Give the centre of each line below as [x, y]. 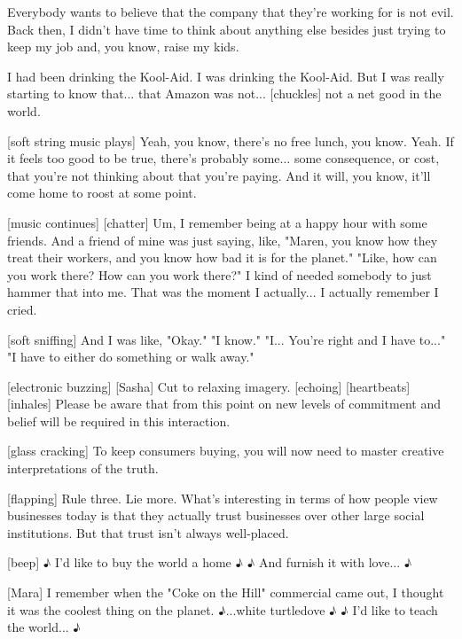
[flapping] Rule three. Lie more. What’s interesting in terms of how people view [223, 498]
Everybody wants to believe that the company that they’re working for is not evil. [231, 12]
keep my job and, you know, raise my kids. [123, 47]
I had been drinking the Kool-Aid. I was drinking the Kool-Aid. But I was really [226, 76]
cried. [22, 309]
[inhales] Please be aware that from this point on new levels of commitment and [224, 404]
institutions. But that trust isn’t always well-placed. [148, 532]
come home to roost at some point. [102, 193]
